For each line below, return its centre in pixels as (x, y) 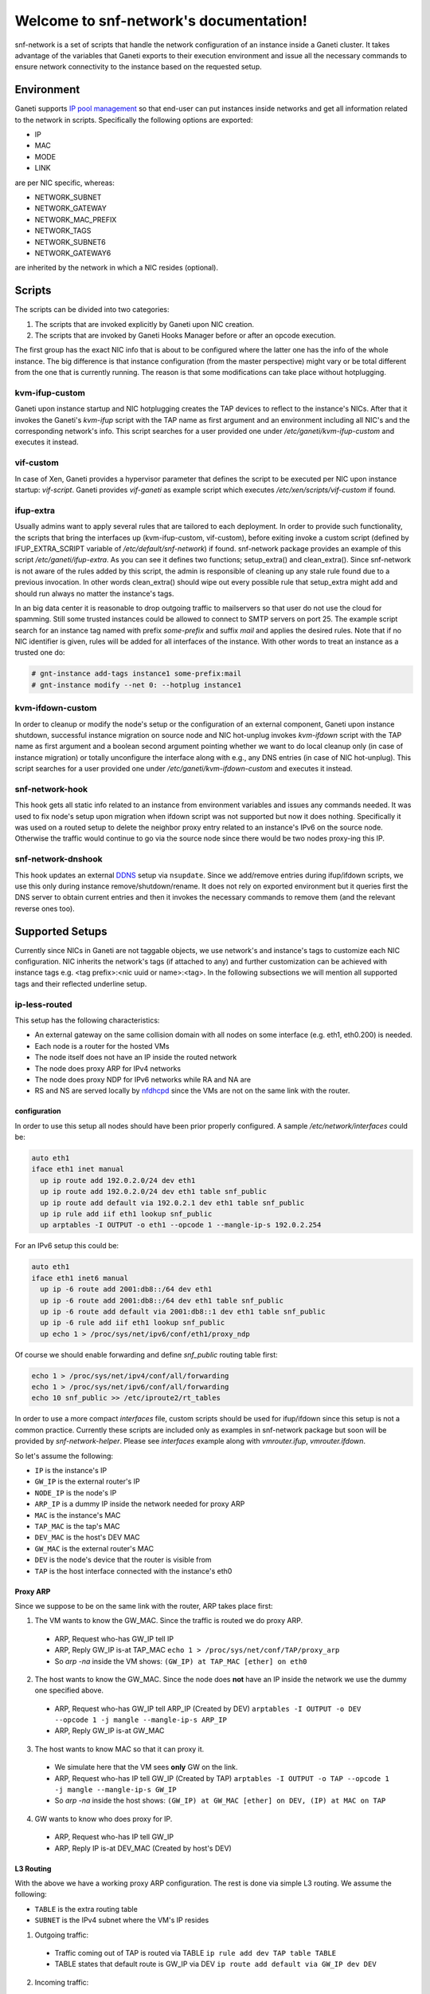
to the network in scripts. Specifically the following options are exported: (134, 120)
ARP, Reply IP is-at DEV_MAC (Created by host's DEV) (143, 1848)
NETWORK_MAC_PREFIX (76, 219)
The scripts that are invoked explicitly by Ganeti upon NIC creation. (145, 324)
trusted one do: (40, 652)
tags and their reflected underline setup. (81, 983)
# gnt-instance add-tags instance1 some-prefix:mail (137, 674)
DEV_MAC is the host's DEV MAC (87, 1537)
